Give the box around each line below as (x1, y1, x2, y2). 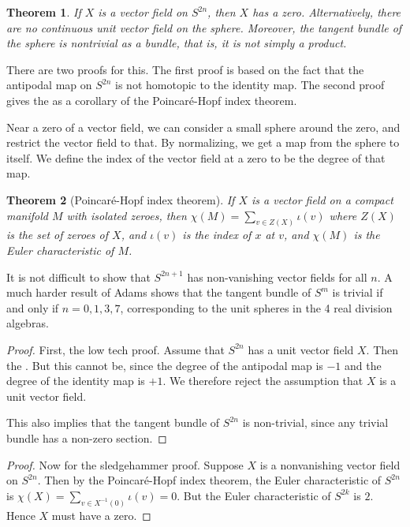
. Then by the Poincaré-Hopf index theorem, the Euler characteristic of (37, 472, 382, 488)
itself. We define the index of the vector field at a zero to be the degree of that (6, 149, 386, 166)
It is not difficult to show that (6, 268, 151, 285)
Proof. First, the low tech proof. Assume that (6, 341, 225, 357)
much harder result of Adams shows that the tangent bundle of (6, 284, 311, 301)
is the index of (182, 226, 252, 243)
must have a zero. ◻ (51, 506, 151, 523)
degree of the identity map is (6, 372, 145, 389)
